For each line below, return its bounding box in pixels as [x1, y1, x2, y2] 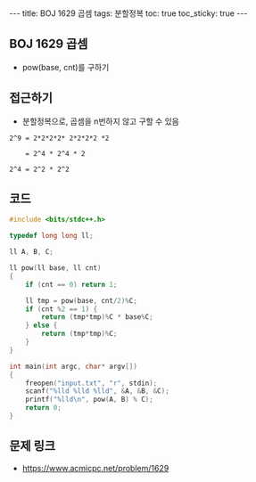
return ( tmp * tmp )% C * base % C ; [41, 313, 153, 322]
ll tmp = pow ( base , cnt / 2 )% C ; [25, 296, 138, 305]
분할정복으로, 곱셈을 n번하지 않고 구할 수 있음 [21, 116, 180, 127]
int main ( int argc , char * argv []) [9, 362, 138, 371]
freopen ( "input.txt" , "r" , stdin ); [25, 379, 158, 388]
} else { [25, 321, 58, 331]
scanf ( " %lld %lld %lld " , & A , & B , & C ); [25, 387, 169, 396]
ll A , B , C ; [9, 248, 54, 257]
